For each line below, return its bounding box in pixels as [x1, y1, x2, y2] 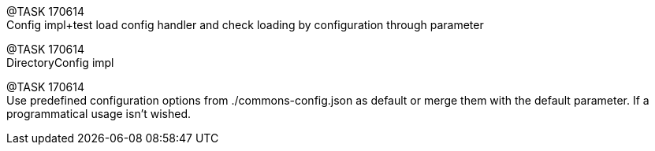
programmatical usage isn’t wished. [6, 107, 192, 120]
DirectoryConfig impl [6, 56, 114, 69]
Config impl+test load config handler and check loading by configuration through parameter [6, 18, 484, 31]
